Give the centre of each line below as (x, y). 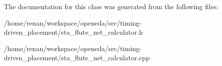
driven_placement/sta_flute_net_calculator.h (74, 32)
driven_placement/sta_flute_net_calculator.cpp (77, 58)
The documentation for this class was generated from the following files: (111, 6)
